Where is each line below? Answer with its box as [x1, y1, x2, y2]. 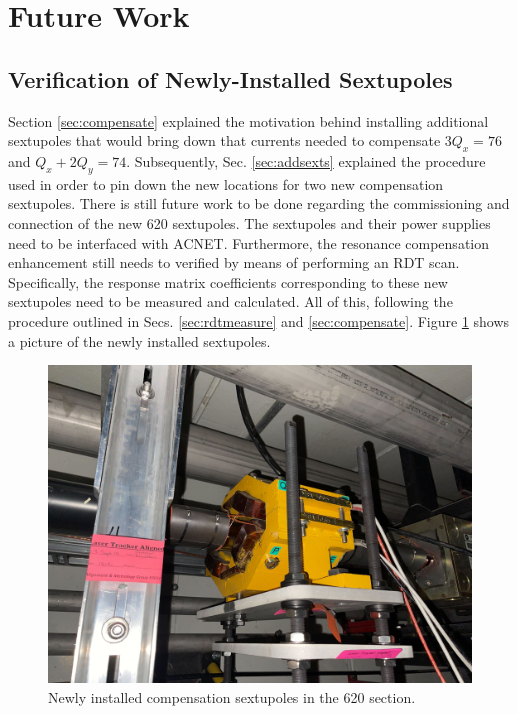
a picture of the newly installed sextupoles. [8, 330, 271, 351]
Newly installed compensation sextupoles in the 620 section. [48, 686, 416, 707]
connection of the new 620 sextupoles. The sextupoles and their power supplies [8, 212, 491, 233]
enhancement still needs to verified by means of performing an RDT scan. [8, 252, 460, 273]
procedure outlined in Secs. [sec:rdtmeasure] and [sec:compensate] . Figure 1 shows [8, 310, 510, 331]
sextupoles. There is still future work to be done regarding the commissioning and [8, 193, 510, 214]
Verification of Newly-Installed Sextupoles [8, 63, 453, 94]
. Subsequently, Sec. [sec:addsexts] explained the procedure [126, 150, 486, 171]
